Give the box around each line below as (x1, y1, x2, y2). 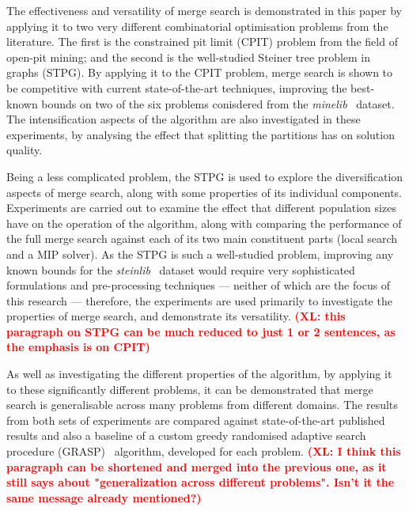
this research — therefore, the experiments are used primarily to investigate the (6, 292, 392, 308)
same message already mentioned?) (6, 489, 202, 505)
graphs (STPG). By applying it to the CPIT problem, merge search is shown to (6, 64, 393, 81)
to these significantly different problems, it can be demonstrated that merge (6, 380, 373, 397)
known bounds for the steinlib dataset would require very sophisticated (6, 261, 355, 278)
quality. (6, 142, 43, 158)
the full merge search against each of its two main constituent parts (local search (6, 230, 398, 247)
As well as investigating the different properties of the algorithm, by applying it (6, 365, 392, 382)
